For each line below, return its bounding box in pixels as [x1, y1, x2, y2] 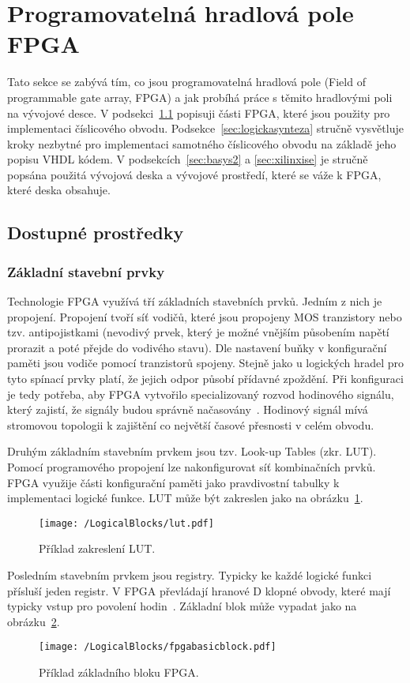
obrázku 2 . [7, 613, 60, 629]
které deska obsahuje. [7, 182, 111, 198]
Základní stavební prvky [7, 261, 165, 281]
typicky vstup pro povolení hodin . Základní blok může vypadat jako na [7, 598, 357, 614]
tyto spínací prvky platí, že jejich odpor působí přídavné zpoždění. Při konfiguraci [7, 370, 404, 387]
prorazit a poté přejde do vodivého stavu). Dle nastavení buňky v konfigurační [7, 339, 387, 355]
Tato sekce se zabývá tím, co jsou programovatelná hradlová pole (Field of [7, 73, 366, 90]
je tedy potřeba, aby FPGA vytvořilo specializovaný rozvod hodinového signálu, [7, 385, 394, 402]
